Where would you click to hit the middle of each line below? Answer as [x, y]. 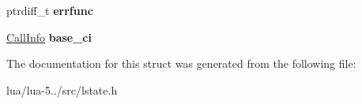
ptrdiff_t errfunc [50, 10]
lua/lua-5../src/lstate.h [62, 89]
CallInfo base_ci [49, 37]
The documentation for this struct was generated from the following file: [181, 63]
